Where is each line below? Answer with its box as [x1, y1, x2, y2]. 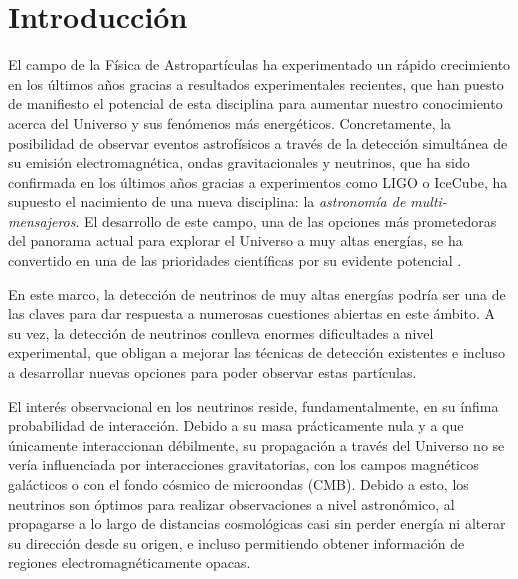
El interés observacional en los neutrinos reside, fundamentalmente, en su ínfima [8, 395, 499, 416]
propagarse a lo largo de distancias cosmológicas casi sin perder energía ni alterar [8, 513, 506, 534]
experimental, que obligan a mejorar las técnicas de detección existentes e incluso [8, 342, 506, 363]
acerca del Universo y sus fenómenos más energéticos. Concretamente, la [8, 112, 452, 133]
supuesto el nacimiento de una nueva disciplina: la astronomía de [8, 191, 406, 212]
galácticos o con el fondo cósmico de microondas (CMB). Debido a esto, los [8, 474, 469, 494]
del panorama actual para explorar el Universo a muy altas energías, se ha [8, 230, 463, 251]
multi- [410, 191, 447, 212]
